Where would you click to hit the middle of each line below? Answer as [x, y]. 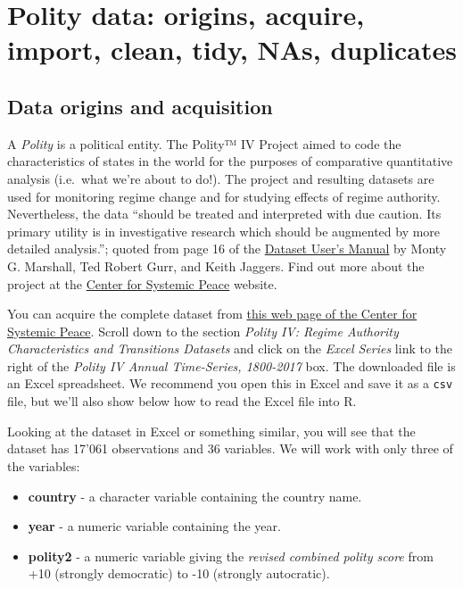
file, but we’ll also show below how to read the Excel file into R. [182, 401]
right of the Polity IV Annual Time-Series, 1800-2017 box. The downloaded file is [231, 365]
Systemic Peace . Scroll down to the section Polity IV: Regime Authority [203, 331]
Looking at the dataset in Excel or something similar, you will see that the [211, 431]
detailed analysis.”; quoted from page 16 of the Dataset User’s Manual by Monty [227, 249]
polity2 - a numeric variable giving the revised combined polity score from [231, 556]
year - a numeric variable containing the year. [154, 526]
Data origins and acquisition [140, 106]
